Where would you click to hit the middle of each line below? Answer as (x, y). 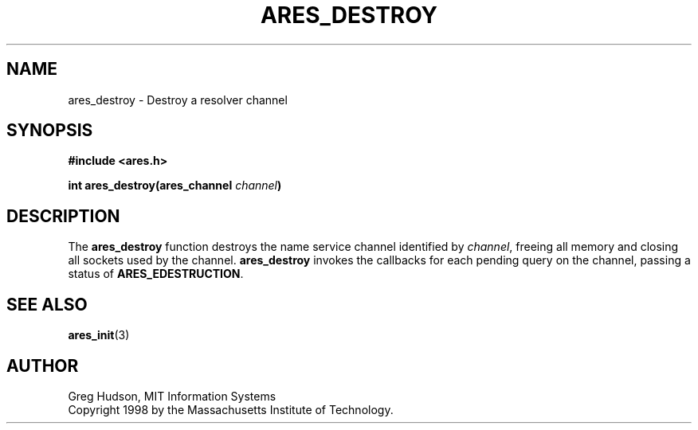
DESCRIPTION (63, 216)
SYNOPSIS (50, 131)
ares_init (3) (99, 335)
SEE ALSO (47, 304)
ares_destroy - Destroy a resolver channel (178, 100)
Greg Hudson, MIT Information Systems (172, 396)
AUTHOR (43, 365)
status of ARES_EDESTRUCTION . (156, 274)
